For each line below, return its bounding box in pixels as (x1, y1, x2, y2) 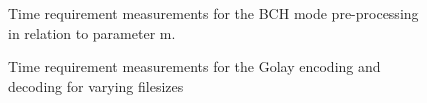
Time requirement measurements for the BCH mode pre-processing (8, 3, 419, 23)
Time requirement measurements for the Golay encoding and (8, 56, 381, 77)
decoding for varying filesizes (8, 75, 184, 96)
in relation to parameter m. (8, 22, 176, 43)
